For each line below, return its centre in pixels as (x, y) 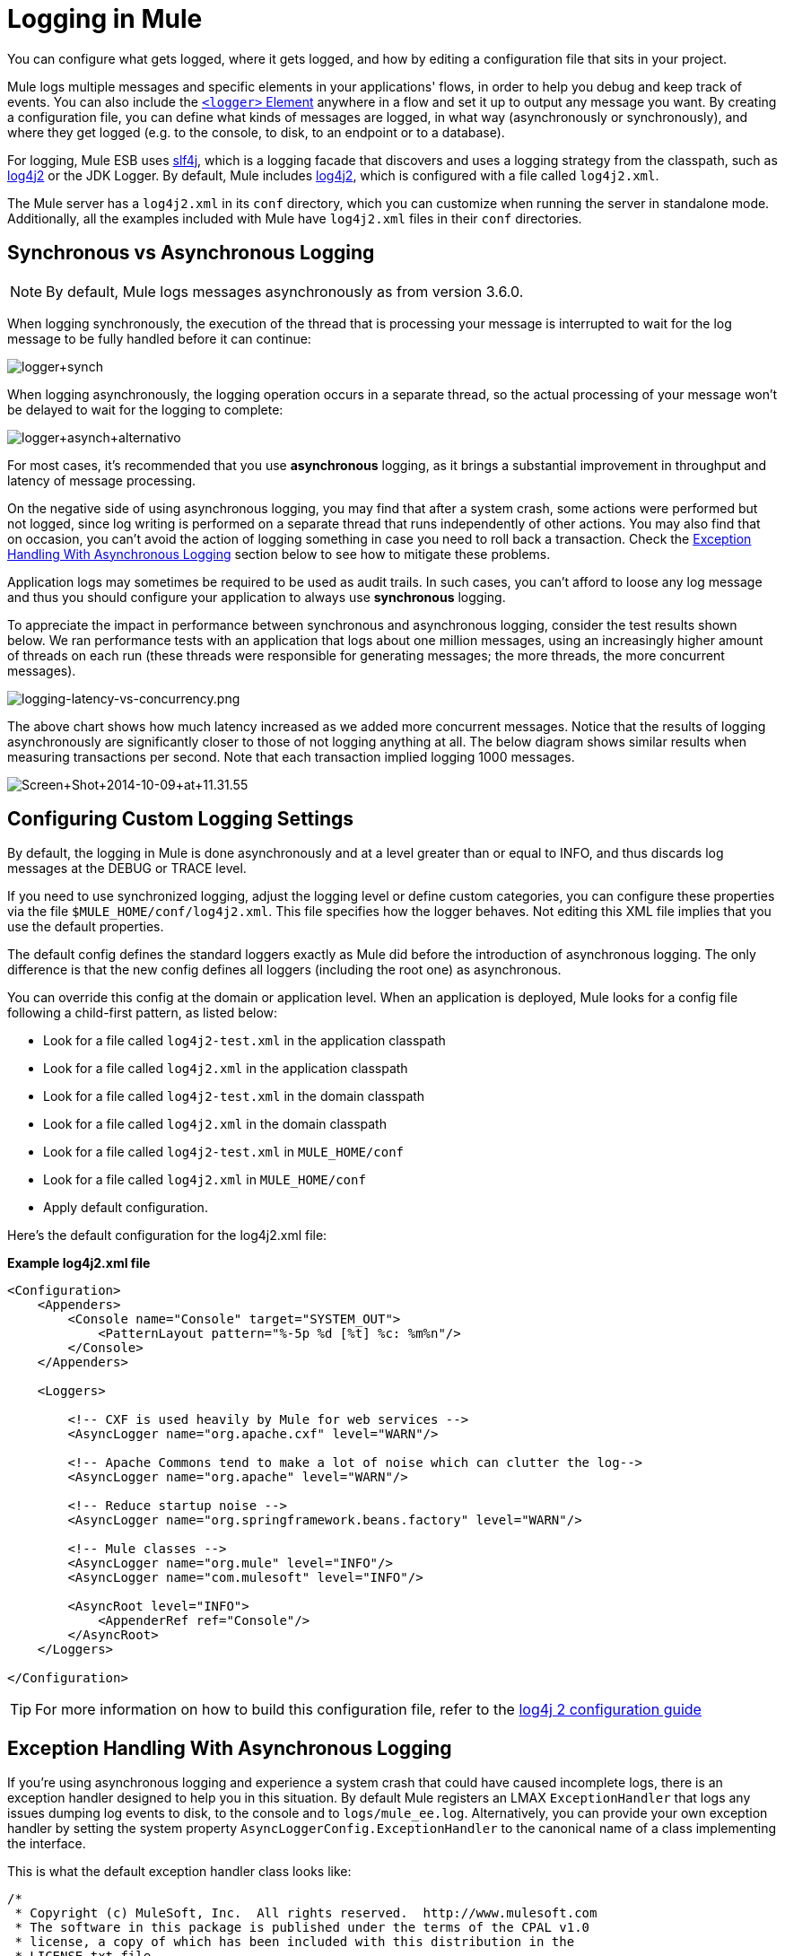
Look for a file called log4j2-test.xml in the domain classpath (234, 1096)
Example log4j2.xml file (79, 1263)
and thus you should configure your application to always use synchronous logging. (257, 597)
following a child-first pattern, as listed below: (143, 1013)
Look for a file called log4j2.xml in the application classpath (226, 1069)
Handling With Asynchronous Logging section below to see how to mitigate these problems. (279, 554)
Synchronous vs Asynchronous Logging (191, 253)
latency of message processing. (102, 480)
